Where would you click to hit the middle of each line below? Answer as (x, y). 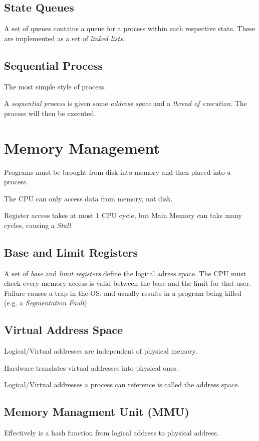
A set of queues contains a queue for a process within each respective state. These (130, 28)
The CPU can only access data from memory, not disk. (88, 198)
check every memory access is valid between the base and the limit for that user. (127, 283)
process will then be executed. (50, 113)
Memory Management (82, 147)
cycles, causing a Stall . (39, 225)
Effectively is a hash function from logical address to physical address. (111, 433)
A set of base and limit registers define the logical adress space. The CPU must (125, 273)
